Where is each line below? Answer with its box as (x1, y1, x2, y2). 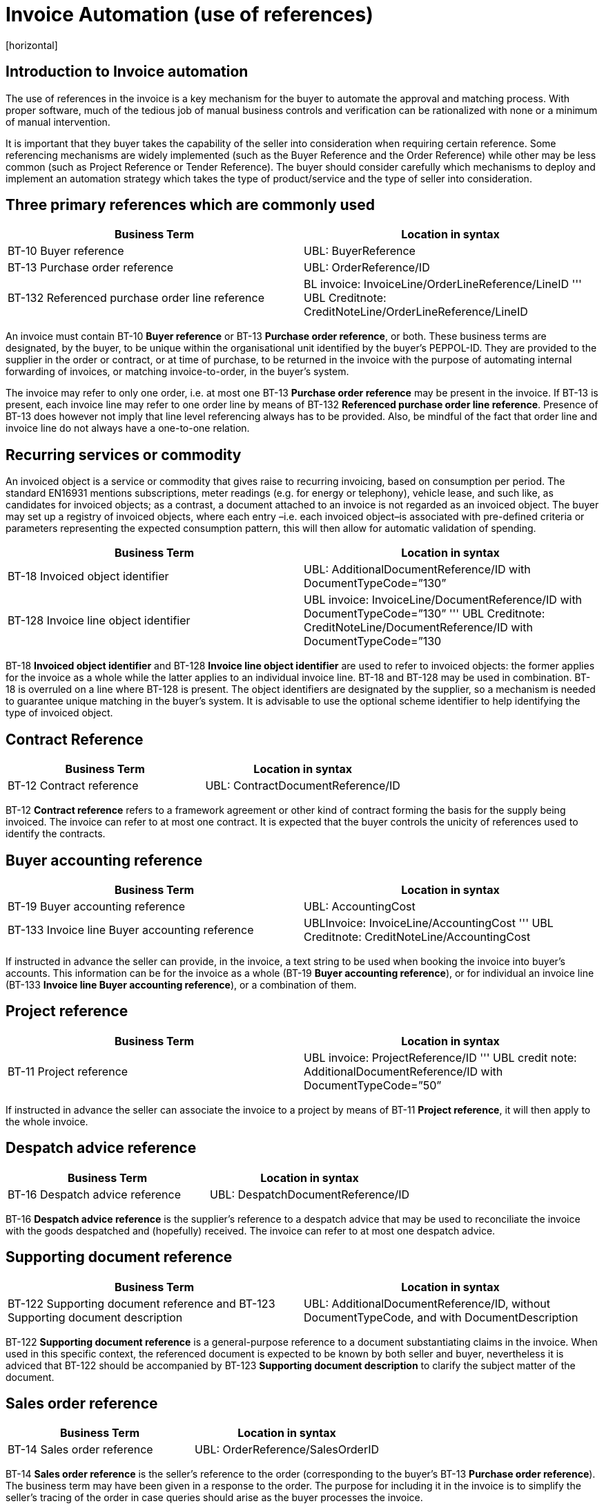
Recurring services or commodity (6, 446, 242, 464)
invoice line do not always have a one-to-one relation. (6, 422, 250, 435)
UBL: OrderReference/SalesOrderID (195, 1442, 379, 1457)
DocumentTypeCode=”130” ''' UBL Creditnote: (304, 607, 545, 621)
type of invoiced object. (6, 707, 113, 719)
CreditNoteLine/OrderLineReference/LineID (304, 305, 528, 319)
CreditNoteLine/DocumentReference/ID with (304, 620, 533, 635)
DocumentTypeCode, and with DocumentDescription (304, 1310, 578, 1324)
